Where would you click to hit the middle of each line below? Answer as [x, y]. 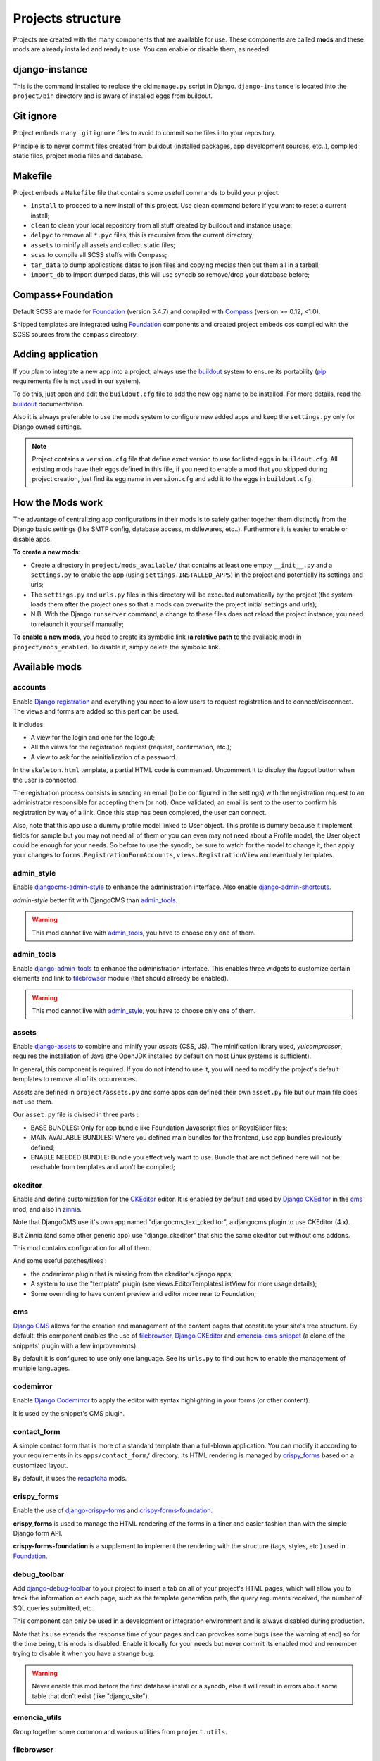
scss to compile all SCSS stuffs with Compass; [99, 255]
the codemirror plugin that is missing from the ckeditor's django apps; [132, 1274]
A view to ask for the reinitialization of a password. [104, 757]
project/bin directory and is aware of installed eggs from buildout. [113, 96]
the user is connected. [46, 780]
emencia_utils [38, 1717]
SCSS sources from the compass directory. [76, 334]
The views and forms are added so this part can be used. [96, 711]
